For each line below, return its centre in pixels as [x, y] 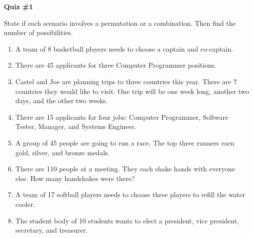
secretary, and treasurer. [51, 230]
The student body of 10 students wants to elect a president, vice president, [127, 220]
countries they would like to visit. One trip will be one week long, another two [132, 91]
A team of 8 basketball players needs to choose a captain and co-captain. [124, 48]
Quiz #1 [19, 6]
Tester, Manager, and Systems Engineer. [76, 126]
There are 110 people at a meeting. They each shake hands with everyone [125, 169]
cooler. [25, 204]
